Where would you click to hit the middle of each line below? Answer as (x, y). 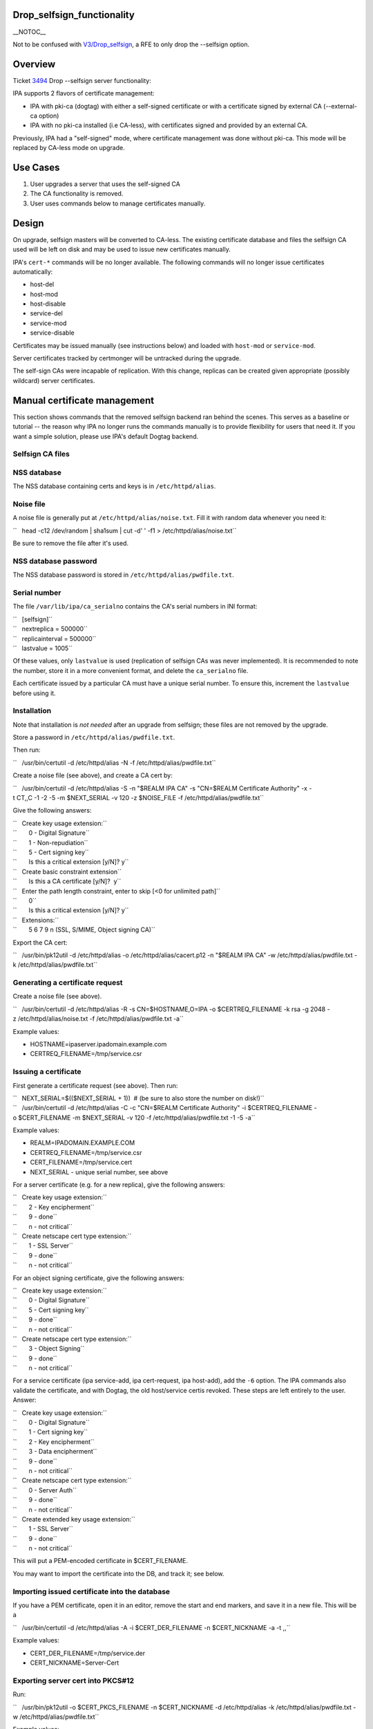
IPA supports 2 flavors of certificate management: (84, 93)
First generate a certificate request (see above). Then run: (95, 1085)
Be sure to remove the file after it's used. (71, 544)
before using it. (34, 693)
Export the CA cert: (40, 942)
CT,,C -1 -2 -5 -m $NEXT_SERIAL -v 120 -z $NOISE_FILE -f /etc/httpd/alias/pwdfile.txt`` (140, 798)
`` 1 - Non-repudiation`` (50, 842)
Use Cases (36, 167)
